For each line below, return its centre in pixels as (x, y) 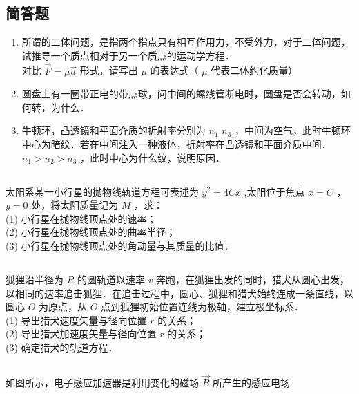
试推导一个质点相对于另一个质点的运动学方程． (128, 55)
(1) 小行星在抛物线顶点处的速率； (81, 218)
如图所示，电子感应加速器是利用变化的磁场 (102, 383)
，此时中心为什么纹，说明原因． (153, 157)
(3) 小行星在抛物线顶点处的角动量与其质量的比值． (120, 245)
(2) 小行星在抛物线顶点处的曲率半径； (91, 232)
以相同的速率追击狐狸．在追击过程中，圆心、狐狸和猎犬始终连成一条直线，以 (179, 293)
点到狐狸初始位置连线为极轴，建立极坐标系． (203, 307)
